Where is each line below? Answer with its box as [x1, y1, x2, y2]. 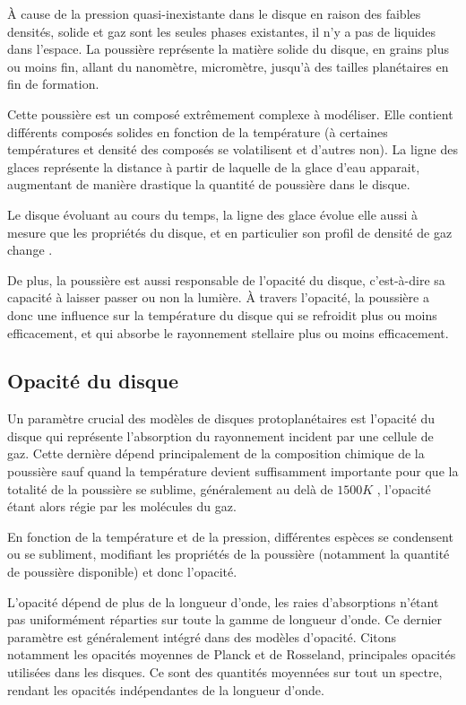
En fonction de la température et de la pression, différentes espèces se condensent [7, 527, 453, 545]
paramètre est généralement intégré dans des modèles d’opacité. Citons [7, 627, 397, 646]
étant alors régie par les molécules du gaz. [7, 497, 237, 516]
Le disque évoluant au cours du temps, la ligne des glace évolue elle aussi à [7, 205, 418, 223]
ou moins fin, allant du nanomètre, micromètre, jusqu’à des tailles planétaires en [7, 57, 449, 75]
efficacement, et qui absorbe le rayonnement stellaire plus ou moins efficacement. [7, 323, 449, 342]
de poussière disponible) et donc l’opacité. [7, 562, 237, 581]
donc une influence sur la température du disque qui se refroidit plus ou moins [7, 305, 437, 324]
